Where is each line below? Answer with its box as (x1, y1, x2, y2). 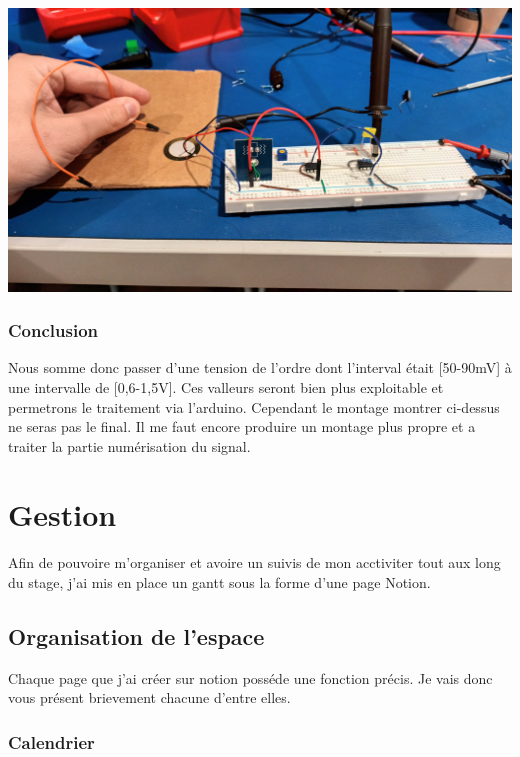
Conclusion (8, 318, 98, 343)
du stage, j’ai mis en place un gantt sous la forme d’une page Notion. (8, 572, 431, 592)
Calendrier (8, 729, 95, 754)
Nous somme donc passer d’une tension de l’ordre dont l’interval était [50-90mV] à (8, 357, 512, 378)
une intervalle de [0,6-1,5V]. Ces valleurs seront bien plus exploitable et (8, 376, 444, 397)
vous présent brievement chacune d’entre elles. (8, 687, 291, 708)
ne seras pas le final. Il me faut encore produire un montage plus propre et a (8, 416, 476, 437)
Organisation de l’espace (8, 620, 265, 651)
